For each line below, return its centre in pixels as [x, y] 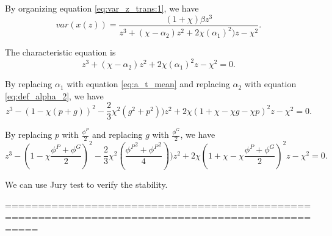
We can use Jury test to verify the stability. [86, 184]
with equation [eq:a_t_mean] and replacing [148, 84]
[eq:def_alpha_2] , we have [54, 95]
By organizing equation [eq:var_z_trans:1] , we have [102, 8]
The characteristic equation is [60, 52]
